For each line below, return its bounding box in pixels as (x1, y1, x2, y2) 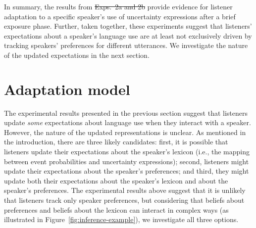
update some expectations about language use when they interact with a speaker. (4, 117, 251, 128)
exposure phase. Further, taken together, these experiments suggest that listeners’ (4, 21, 252, 31)
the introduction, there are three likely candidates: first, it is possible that (4, 137, 228, 147)
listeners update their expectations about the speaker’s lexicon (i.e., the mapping (4, 146, 250, 157)
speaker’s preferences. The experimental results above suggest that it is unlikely (4, 185, 246, 195)
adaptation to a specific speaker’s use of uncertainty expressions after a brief (4, 11, 236, 21)
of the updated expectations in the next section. (4, 49, 150, 60)
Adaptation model (4, 79, 130, 99)
